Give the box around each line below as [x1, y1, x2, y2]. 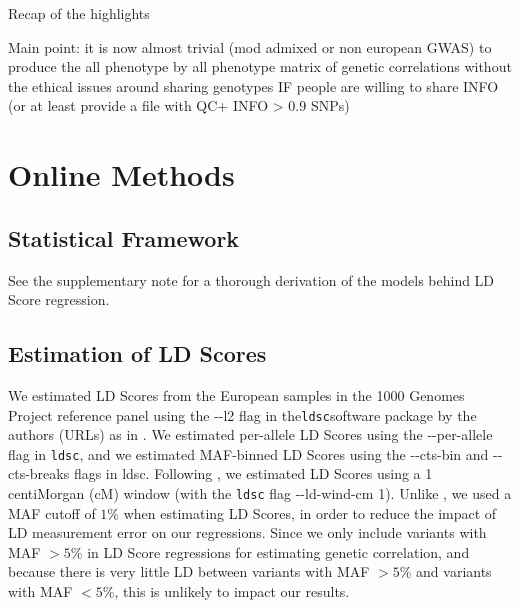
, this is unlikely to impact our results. [114, 581, 350, 602]
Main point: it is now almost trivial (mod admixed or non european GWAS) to [8, 36, 492, 57]
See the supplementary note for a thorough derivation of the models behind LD [8, 269, 495, 290]
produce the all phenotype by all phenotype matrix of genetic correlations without [8, 56, 512, 77]
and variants [416, 561, 492, 582]
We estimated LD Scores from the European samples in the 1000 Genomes [8, 384, 465, 405]
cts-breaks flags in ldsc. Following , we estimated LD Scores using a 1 [8, 463, 433, 484]
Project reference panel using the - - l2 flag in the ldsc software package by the [8, 404, 477, 425]
